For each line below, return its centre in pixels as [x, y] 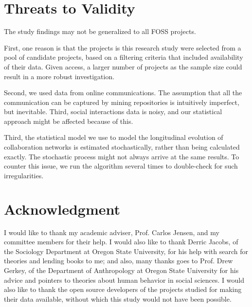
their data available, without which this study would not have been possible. [118, 298]
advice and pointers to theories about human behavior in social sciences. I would [124, 280]
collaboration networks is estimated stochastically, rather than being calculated [122, 147]
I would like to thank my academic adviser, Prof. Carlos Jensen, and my [112, 232]
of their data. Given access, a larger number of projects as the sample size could [123, 66]
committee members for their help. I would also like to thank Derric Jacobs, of [121, 242]
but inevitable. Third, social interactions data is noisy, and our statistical [113, 111]
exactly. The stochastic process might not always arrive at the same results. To [122, 156]
